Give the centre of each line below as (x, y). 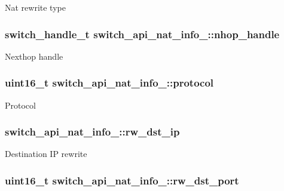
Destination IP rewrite (46, 154)
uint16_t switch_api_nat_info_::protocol (109, 83)
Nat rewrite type (35, 7)
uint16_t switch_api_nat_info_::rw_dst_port (122, 180)
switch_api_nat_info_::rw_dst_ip (92, 132)
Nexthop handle (34, 56)
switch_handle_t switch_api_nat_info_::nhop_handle (142, 34)
